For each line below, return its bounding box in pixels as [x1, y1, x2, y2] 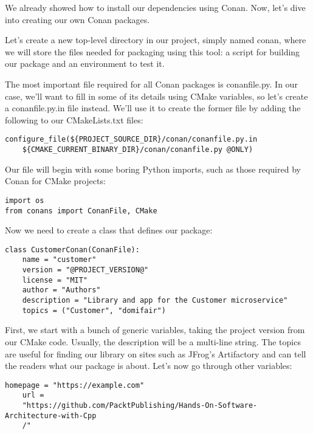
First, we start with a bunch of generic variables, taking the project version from [5, 323, 305, 336]
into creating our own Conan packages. [5, 13, 150, 26]
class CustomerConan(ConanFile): [5, 245, 140, 254]
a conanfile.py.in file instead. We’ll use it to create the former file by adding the [5, 102, 301, 114]
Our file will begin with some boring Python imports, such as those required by [5, 162, 301, 175]
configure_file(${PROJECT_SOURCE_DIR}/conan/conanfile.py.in [5, 135, 258, 144]
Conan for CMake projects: [5, 174, 106, 187]
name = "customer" [22, 255, 97, 264]
